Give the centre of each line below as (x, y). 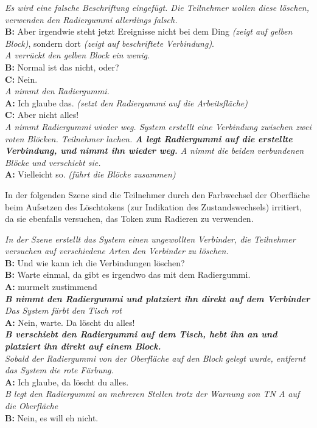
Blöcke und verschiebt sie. (53, 162)
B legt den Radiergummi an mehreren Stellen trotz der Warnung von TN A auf (152, 394)
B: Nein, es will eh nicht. (52, 417)
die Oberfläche (32, 406)
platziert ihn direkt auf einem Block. (83, 346)
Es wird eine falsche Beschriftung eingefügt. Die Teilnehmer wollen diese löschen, (157, 7)
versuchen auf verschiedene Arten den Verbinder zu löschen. (117, 251)
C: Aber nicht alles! (42, 115)
